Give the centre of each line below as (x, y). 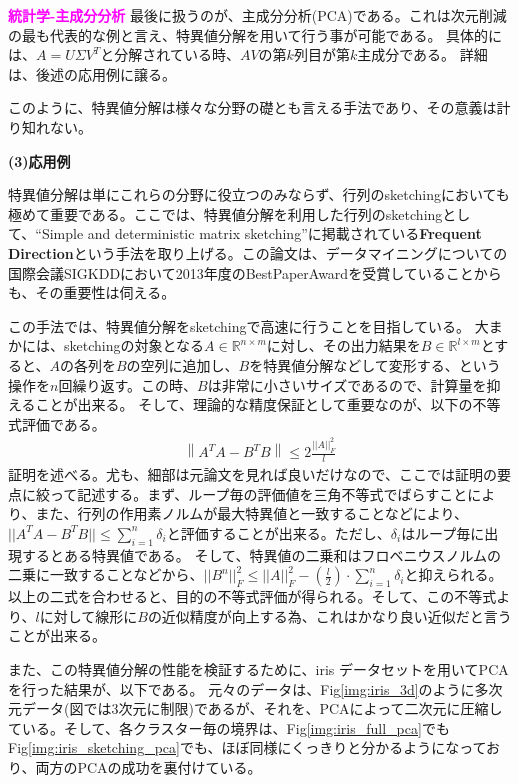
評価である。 (63, 423)
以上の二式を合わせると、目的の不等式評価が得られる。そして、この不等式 (252, 596)
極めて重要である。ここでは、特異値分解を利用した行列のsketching (225, 213)
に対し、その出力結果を (343, 345)
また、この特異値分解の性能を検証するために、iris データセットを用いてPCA (258, 668)
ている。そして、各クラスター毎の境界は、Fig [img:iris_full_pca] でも (229, 727)
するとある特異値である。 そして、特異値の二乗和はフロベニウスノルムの (261, 554)
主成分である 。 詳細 (422, 54)
